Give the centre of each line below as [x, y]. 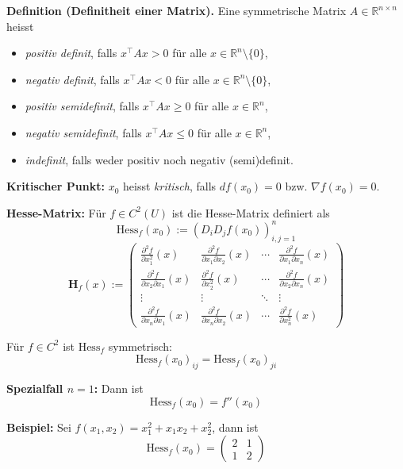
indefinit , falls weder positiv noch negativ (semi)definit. [159, 159]
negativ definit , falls [72, 79]
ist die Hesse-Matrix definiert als [251, 212]
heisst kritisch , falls [169, 186]
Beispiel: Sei [39, 427]
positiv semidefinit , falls [82, 106]
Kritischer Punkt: [56, 186]
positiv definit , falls [71, 53]
